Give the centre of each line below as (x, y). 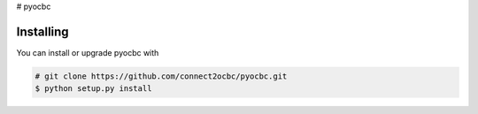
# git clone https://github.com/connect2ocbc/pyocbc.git (161, 76)
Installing (43, 31)
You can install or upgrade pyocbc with (88, 52)
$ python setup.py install (93, 89)
